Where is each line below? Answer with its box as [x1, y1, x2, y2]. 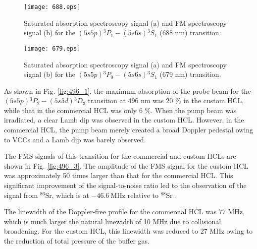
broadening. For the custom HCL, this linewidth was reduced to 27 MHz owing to [4, 226, 253, 236]
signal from [4, 189, 38, 200]
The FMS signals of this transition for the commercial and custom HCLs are [4, 151, 236, 161]
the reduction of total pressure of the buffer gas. [4, 236, 150, 246]
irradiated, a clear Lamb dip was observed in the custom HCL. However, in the [4, 115, 244, 125]
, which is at [51, 189, 89, 200]
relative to [127, 189, 158, 200]
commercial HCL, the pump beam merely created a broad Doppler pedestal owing [4, 124, 254, 135]
